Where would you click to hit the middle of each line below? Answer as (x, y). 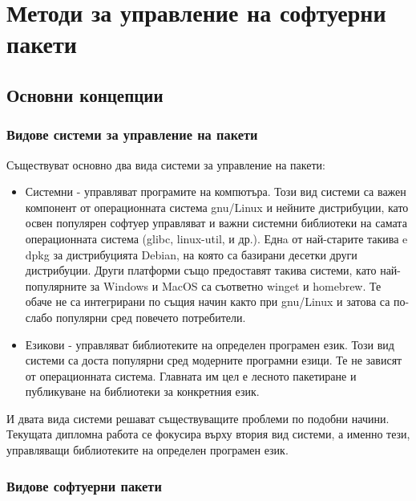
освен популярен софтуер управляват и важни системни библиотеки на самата (216, 223)
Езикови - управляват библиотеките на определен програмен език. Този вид (210, 344)
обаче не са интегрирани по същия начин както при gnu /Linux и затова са (208, 301)
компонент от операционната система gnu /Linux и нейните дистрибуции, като (217, 207)
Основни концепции (85, 94)
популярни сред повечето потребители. (151, 317)
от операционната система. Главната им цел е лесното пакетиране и (191, 375)
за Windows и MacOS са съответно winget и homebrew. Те (236, 285)
